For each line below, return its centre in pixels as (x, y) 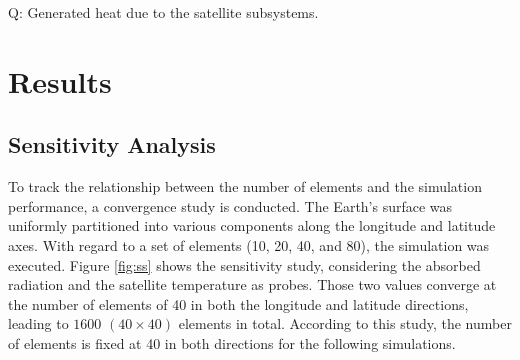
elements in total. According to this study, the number (345, 323)
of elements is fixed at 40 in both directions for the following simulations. (232, 342)
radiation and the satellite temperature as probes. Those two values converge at (252, 284)
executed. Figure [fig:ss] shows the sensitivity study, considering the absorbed (244, 264)
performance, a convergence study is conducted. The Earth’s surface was (230, 205)
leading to (38, 323)
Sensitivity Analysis (112, 144)
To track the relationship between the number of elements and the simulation (245, 186)
